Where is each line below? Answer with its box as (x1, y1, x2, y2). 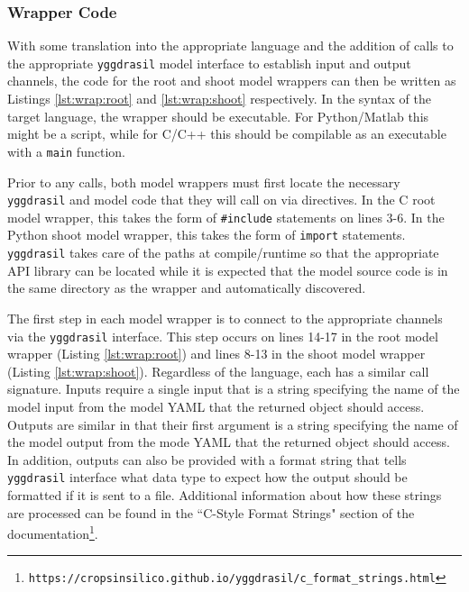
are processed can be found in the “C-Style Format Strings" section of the (7, 503, 415, 522)
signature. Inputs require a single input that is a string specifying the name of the (7, 379, 460, 398)
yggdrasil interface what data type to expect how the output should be (7, 468, 408, 487)
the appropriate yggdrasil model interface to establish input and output (7, 53, 411, 72)
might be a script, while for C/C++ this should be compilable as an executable (7, 124, 446, 143)
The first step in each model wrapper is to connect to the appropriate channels (7, 308, 443, 327)
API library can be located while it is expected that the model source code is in (7, 260, 448, 279)
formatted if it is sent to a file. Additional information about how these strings (7, 485, 442, 504)
